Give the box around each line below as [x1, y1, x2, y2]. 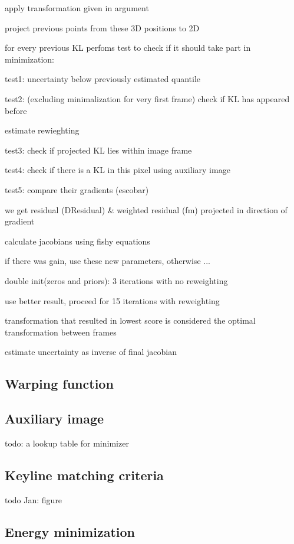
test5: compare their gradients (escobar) [5, 183, 149, 196]
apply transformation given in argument [5, 2, 149, 14]
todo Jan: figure [5, 493, 62, 506]
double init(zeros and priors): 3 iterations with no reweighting [5, 274, 228, 286]
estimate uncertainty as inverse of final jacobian [5, 346, 177, 358]
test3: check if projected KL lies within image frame [5, 144, 192, 156]
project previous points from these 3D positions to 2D [5, 21, 200, 34]
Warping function [5, 374, 114, 393]
